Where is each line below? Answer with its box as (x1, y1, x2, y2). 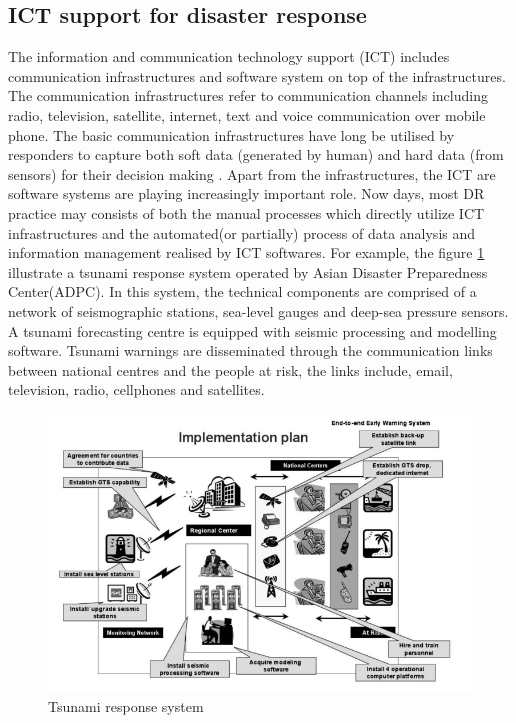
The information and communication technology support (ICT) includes (8, 46, 450, 67)
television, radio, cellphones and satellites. (8, 379, 265, 400)
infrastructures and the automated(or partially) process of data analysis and (8, 222, 476, 243)
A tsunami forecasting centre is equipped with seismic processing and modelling (8, 320, 497, 341)
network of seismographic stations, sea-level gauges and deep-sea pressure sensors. (8, 300, 509, 321)
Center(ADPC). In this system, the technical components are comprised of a (8, 281, 477, 302)
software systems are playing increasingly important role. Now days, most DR (8, 183, 485, 204)
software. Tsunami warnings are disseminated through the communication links (8, 340, 493, 361)
